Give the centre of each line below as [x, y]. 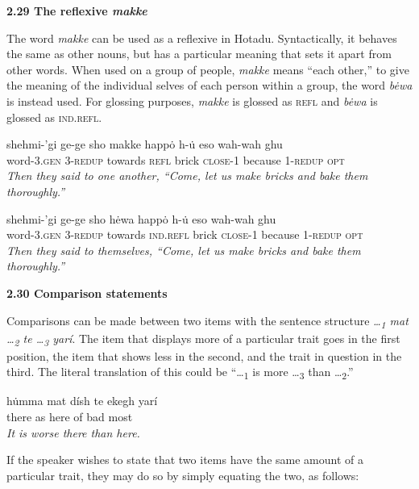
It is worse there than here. [73, 432]
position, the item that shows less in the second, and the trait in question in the [204, 355]
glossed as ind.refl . [54, 117]
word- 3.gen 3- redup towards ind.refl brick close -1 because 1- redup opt [185, 234]
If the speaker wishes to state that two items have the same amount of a [185, 460]
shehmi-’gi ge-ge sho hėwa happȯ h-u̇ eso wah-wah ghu [141, 218]
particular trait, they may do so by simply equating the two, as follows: [183, 475]
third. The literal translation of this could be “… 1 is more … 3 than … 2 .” [180, 373]
